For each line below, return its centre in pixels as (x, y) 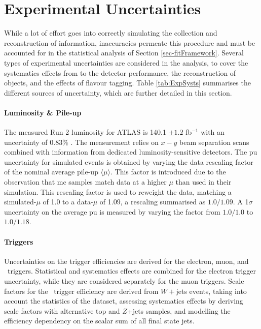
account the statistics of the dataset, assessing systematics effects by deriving (124, 301)
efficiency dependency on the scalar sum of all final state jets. (99, 321)
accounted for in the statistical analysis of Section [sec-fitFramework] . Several (124, 53)
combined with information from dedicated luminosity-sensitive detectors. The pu (131, 152)
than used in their (203, 182)
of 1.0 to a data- (68, 202)
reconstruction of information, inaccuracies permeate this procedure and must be (130, 42)
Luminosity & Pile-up (43, 112)
